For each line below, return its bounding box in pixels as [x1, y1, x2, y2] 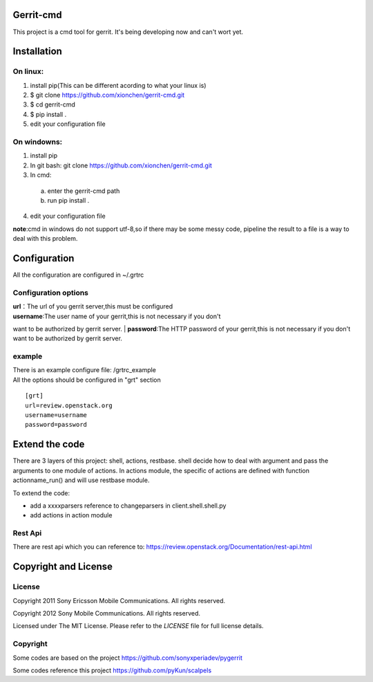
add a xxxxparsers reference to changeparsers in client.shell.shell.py [30, 501, 227, 510]
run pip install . [47, 196, 90, 204]
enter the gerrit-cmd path [47, 187, 120, 195]
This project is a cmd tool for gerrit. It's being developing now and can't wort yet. [12, 28, 244, 36]
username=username [25, 412, 88, 419]
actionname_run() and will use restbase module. [12, 476, 150, 484]
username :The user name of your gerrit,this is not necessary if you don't [12, 312, 221, 320]
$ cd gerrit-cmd [30, 100, 76, 109]
